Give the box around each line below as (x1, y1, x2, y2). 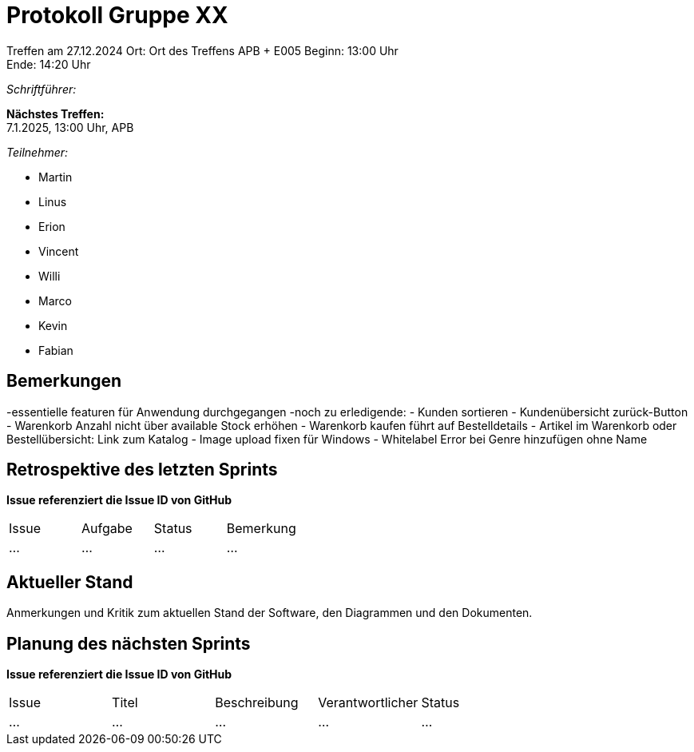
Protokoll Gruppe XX (6, 2, 228, 29)
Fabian (38, 343, 73, 357)
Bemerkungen (6, 371, 122, 392)
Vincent (38, 244, 79, 258)
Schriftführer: (6, 82, 77, 96)
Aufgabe (81, 520, 133, 537)
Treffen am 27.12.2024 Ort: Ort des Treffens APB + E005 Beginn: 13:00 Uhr (6, 43, 399, 58)
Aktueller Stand (6, 571, 133, 592)
